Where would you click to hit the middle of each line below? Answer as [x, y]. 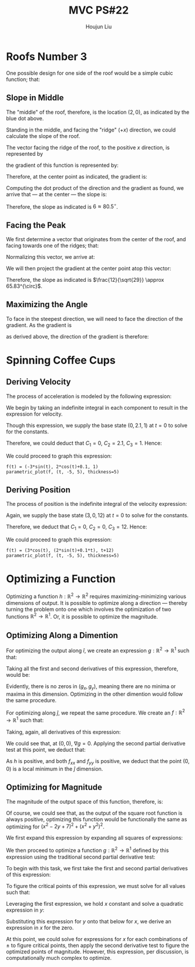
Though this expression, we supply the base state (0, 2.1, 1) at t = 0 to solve [97, 425]
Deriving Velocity [38, 382]
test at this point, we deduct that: [46, 750]
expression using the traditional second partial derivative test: [81, 857]
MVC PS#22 [99, 10]
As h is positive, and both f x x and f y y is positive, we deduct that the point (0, [98, 762]
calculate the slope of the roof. [43, 136]
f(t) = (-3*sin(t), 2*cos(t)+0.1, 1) [52, 466]
